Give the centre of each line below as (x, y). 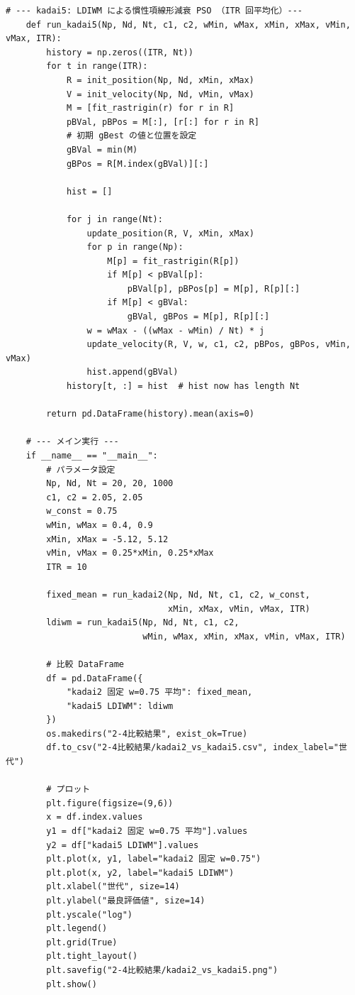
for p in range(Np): (135, 247)
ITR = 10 (67, 567)
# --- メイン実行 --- (72, 442)
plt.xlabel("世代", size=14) (113, 887)
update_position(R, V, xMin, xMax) (170, 233)
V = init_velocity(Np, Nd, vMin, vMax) (160, 94)
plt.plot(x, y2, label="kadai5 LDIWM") (140, 873)
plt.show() (72, 984)
